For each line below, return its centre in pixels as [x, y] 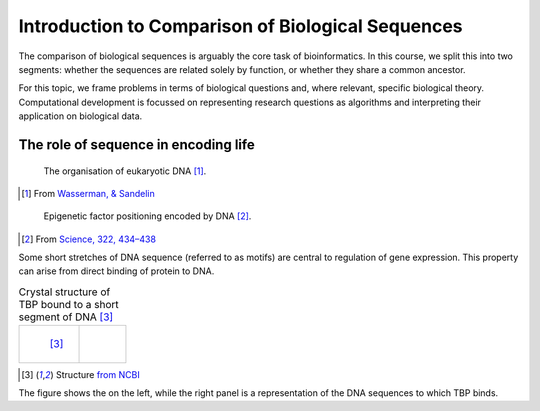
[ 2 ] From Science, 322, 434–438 [89, 239]
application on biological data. [80, 116]
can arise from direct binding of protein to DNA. [116, 271]
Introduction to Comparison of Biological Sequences [241, 26]
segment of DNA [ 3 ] [66, 317]
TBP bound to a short [68, 305]
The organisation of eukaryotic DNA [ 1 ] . [125, 171]
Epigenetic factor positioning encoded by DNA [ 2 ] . [147, 216]
